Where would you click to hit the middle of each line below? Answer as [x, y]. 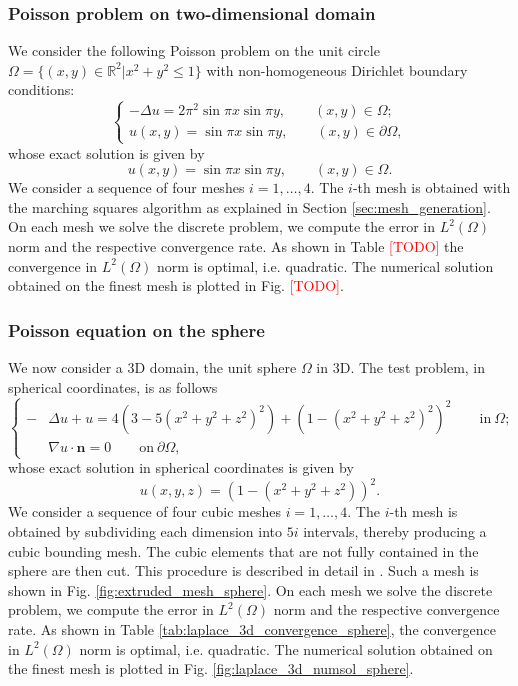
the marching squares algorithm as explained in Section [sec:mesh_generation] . [249, 206]
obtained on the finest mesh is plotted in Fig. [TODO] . [176, 285]
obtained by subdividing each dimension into [145, 530]
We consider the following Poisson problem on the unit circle [194, 50]
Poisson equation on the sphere [136, 329]
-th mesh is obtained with [431, 187]
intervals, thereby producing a [395, 530]
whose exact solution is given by [106, 152]
